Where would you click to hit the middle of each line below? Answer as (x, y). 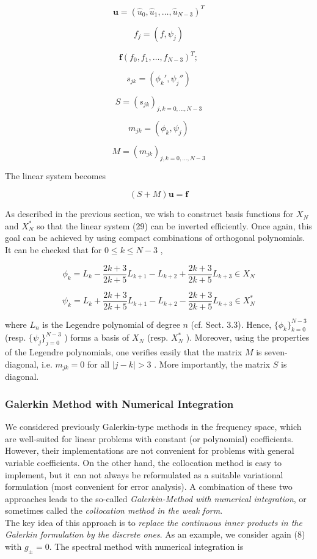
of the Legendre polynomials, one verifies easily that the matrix (124, 352)
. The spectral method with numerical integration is (146, 546)
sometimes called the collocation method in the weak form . (114, 510)
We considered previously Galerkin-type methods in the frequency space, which (153, 427)
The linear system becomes (56, 175)
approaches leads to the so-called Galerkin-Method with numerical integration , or (156, 498)
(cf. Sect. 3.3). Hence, (231, 324)
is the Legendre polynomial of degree (111, 324)
